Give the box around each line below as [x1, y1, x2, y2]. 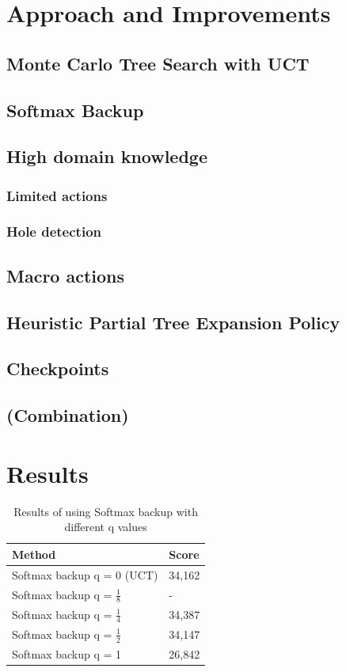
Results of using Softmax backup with [13, 503, 198, 519]
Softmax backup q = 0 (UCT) [12, 566, 158, 583]
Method [12, 545, 56, 562]
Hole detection [6, 222, 101, 241]
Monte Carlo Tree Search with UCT [6, 51, 310, 75]
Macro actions [6, 263, 125, 287]
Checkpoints [6, 356, 109, 381]
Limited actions [6, 185, 108, 205]
